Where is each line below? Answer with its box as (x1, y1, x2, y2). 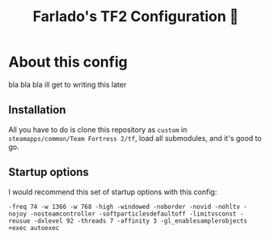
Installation (8, 103, 66, 117)
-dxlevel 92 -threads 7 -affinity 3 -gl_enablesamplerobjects (33, 216, 248, 225)
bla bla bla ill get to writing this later (8, 79, 127, 89)
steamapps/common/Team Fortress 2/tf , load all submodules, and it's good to (8, 133, 262, 143)
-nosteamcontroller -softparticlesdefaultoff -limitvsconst (29, 210, 237, 218)
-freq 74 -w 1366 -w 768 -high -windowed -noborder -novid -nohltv (8, 203, 241, 211)
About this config (8, 53, 128, 71)
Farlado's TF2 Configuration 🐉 (32, 7, 239, 26)
